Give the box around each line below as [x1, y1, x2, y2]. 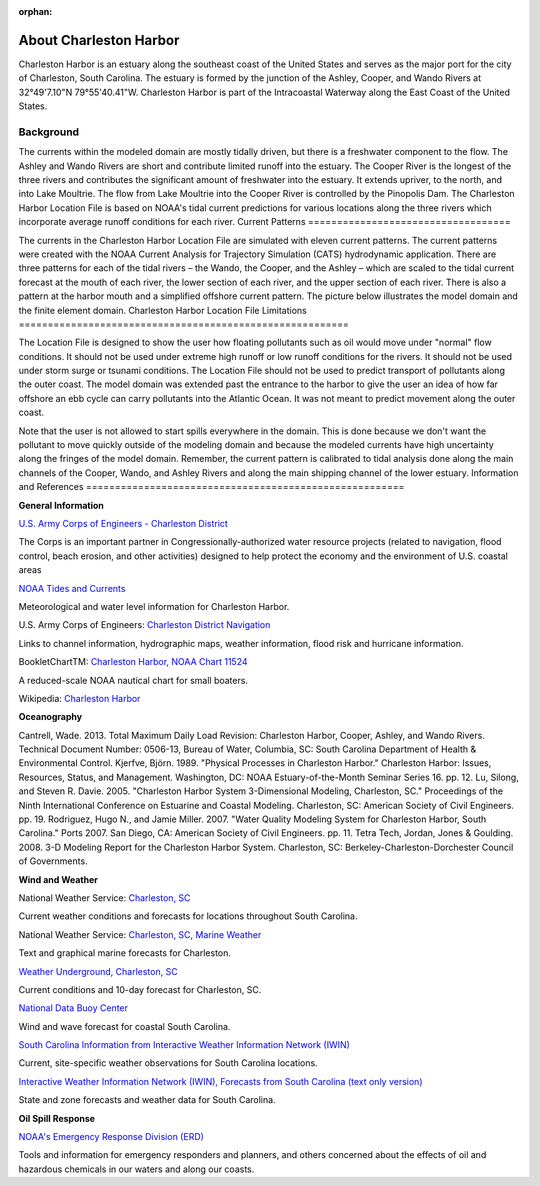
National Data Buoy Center [18, 1002, 129, 1014]
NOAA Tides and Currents [18, 582, 126, 594]
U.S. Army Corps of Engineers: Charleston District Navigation [18, 619, 271, 631]
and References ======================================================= [18, 481, 405, 493]
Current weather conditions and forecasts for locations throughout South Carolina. [18, 910, 358, 922]
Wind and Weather [18, 873, 99, 885]
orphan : [18, 6, 53, 17]
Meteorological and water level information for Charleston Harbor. [18, 600, 290, 612]
